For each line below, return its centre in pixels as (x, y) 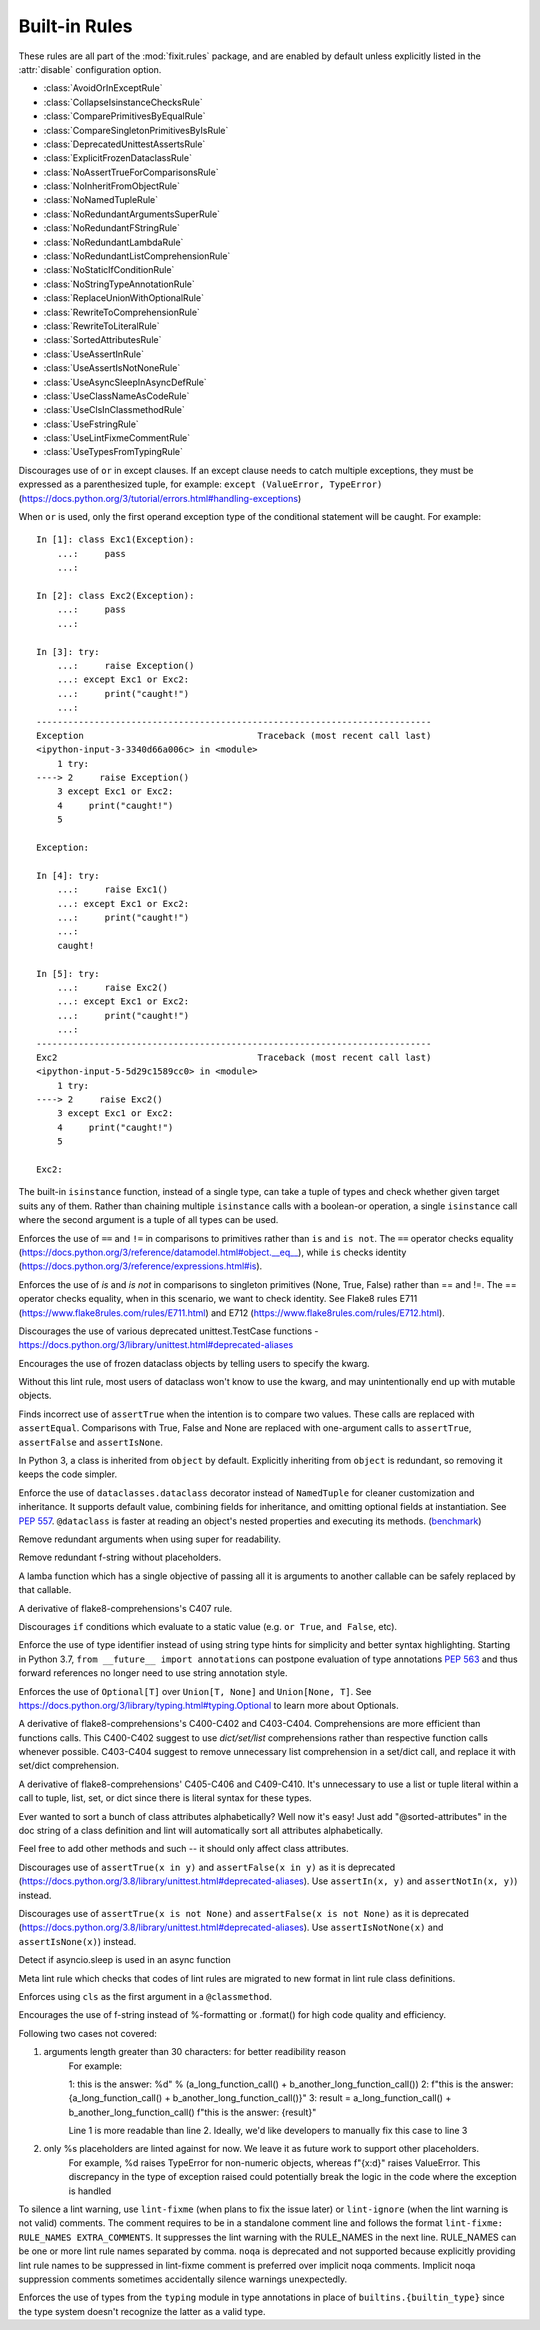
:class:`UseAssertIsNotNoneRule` (112, 368)
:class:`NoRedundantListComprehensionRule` (137, 256)
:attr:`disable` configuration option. (90, 69)
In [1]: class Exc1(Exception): (115, 539)
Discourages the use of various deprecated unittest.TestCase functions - (168, 1331)
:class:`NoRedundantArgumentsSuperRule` (131, 214)
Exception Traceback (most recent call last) (234, 735)
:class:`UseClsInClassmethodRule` (114, 410)
